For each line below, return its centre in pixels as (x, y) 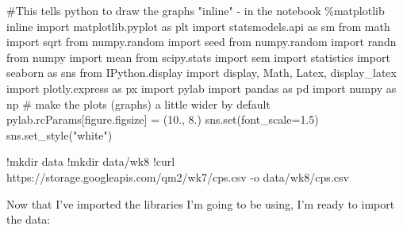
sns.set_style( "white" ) (59, 134)
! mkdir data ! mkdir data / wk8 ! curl (91, 161)
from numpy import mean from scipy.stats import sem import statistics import (198, 57)
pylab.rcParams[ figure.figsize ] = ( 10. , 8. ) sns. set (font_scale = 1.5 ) (163, 119)
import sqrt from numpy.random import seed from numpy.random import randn (201, 42)
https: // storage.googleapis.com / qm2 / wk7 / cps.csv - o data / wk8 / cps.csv (178, 176)
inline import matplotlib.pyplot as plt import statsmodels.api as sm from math (198, 26)
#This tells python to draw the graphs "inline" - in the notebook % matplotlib (196, 10)
